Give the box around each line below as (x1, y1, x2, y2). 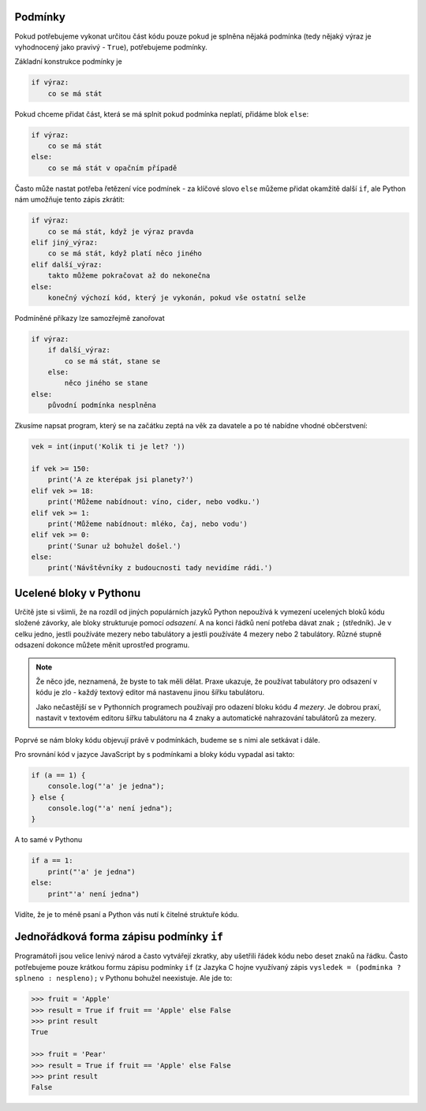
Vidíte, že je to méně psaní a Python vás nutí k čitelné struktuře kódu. (14, 909, 240, 919)
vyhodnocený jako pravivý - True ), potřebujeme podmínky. (14, 42, 208, 51)
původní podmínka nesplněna (47, 401, 157, 410)
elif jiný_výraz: (31, 237, 99, 247)
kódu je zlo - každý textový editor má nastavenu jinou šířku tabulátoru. (35, 688, 265, 697)
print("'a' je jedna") (47, 867, 136, 876)
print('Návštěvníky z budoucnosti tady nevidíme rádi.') (47, 564, 273, 572)
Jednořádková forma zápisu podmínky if (14, 930, 224, 944)
